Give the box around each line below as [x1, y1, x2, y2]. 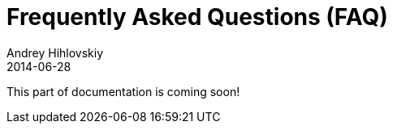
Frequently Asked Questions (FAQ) [6, 3, 388, 31]
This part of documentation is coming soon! [6, 84, 240, 99]
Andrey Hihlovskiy [6, 45, 104, 60]
